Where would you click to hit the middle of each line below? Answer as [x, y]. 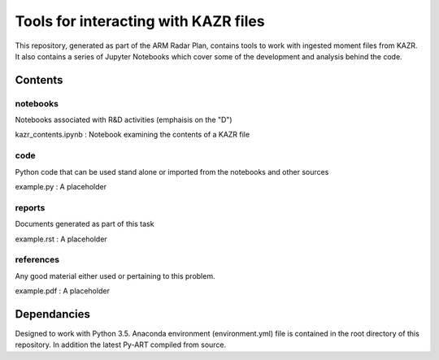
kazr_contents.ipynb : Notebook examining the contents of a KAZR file [133, 135]
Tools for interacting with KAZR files [140, 21]
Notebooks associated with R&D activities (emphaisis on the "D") [124, 120]
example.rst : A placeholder [61, 239]
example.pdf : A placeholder [62, 291]
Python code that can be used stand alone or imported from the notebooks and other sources [172, 171]
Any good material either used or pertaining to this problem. [115, 275]
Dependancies [53, 314]
